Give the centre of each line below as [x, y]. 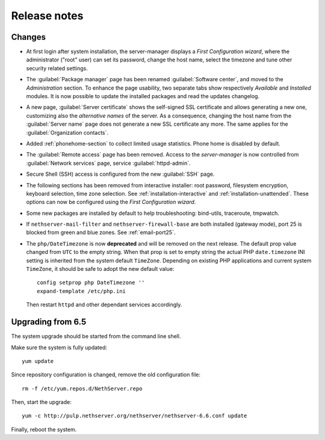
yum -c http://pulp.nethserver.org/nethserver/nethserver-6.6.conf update [135, 416]
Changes [29, 37]
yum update [38, 361]
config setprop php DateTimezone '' [91, 283]
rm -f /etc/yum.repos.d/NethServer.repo [82, 389]
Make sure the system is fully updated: [59, 347]
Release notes [47, 16]
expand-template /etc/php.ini [82, 291]
